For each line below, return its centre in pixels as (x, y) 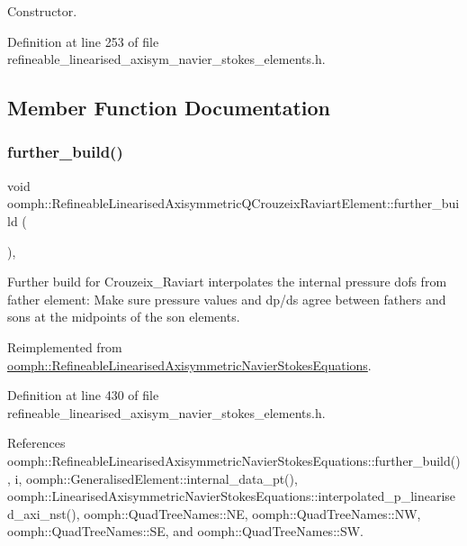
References (36, 443)
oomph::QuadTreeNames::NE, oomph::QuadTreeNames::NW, (252, 513)
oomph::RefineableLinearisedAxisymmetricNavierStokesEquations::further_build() (234, 460)
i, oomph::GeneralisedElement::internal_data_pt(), (156, 478)
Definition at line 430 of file (83, 395)
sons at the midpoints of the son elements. (124, 317)
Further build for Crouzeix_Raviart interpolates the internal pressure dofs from (227, 282)
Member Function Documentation (169, 108)
